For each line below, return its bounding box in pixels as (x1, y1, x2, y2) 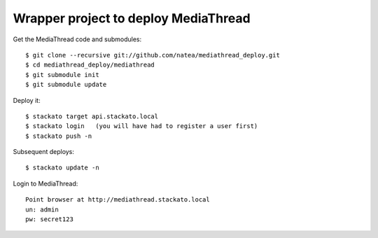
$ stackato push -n (25, 132, 92, 140)
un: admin (25, 205, 59, 213)
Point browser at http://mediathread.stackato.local (25, 196, 210, 204)
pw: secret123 (25, 216, 73, 223)
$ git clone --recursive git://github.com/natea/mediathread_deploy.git (25, 51, 280, 59)
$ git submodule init (25, 71, 99, 78)
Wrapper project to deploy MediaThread (13, 10, 251, 26)
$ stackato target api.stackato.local (25, 112, 159, 120)
